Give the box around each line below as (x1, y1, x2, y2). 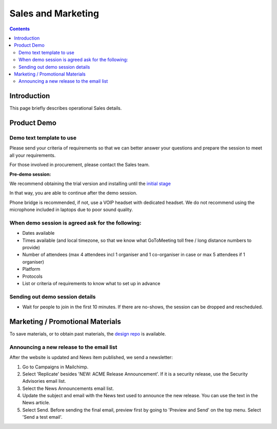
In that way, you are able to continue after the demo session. (9, 190, 137, 196)
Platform (22, 266, 41, 272)
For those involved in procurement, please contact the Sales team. (9, 162, 150, 168)
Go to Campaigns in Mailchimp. (22, 364, 89, 370)
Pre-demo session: (9, 171, 51, 177)
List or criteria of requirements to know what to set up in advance (22, 280, 161, 286)
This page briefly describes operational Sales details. (9, 105, 122, 111)
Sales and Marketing (9, 8, 100, 19)
